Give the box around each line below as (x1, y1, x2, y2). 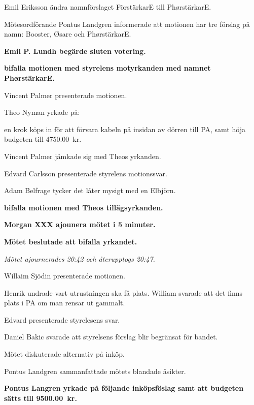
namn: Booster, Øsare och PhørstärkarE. (4, 28, 131, 39)
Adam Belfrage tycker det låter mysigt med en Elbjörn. (4, 185, 176, 196)
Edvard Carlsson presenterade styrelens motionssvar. (4, 168, 167, 178)
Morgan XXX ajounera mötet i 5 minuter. (4, 219, 156, 230)
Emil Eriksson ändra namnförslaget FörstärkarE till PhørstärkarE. (4, 2, 211, 12)
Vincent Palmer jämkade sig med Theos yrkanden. (4, 150, 161, 161)
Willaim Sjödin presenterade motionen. (4, 270, 125, 281)
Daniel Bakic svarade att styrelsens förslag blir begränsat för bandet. (4, 331, 218, 342)
